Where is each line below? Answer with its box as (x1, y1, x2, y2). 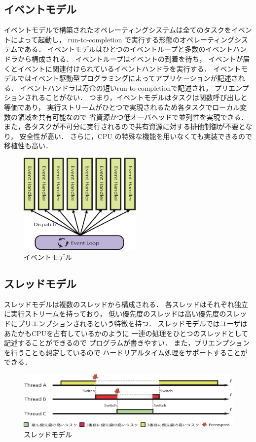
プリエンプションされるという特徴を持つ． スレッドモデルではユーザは (17, 318, 248, 328)
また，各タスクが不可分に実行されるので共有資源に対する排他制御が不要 (4, 121, 239, 132)
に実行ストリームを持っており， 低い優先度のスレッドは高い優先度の (4, 308, 226, 319)
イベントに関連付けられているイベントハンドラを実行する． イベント (17, 63, 241, 73)
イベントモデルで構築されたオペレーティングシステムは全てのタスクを (4, 25, 231, 35)
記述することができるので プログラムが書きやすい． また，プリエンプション (4, 338, 250, 348)
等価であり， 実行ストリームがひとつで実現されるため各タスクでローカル (4, 102, 240, 112)
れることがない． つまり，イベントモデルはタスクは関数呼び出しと (31, 92, 248, 102)
